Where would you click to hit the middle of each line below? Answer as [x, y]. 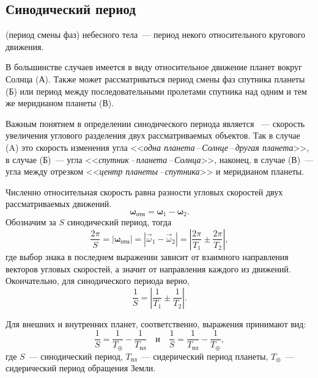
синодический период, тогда [119, 222]
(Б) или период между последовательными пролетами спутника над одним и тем [156, 91]
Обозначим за [31, 222]
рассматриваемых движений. [59, 204]
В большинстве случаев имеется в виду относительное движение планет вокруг [154, 67]
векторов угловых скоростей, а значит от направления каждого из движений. [148, 268]
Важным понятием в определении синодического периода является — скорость [155, 123]
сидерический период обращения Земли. [81, 368]
